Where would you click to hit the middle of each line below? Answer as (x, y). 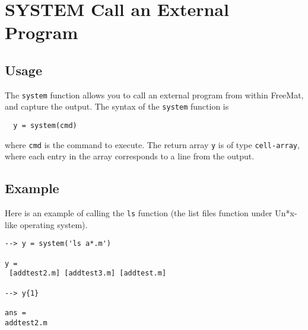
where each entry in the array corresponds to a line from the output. (130, 156)
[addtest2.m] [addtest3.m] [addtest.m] (88, 273)
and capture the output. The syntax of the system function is (117, 106)
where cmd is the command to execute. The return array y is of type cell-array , (152, 144)
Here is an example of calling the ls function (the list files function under (139, 213)
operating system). (54, 224)
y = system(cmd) (45, 126)
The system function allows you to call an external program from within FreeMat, (154, 94)
